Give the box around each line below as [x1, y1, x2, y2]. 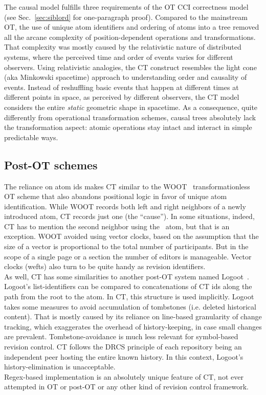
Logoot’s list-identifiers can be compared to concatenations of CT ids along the [4, 281, 252, 292]
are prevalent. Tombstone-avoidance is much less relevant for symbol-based [4, 331, 238, 342]
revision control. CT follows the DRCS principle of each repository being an [4, 341, 242, 352]
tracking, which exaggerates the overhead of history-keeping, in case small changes [4, 321, 262, 332]
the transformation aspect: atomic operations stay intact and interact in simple [4, 122, 252, 133]
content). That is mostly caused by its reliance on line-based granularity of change [4, 311, 262, 322]
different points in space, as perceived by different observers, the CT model [4, 92, 239, 102]
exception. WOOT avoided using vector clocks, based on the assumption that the [4, 231, 259, 242]
